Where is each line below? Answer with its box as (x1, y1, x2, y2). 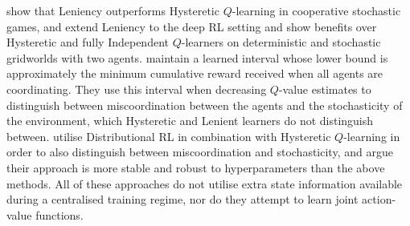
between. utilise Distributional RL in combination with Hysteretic (6, 127, 331, 144)
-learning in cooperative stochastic (232, 2, 401, 18)
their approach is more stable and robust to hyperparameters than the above (6, 159, 385, 176)
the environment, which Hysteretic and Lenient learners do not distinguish (6, 112, 374, 129)
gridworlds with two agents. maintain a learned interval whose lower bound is (6, 49, 388, 66)
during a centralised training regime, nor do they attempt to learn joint (6, 191, 359, 208)
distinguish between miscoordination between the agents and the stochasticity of (6, 96, 403, 113)
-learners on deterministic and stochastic (181, 34, 381, 50)
